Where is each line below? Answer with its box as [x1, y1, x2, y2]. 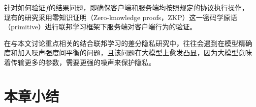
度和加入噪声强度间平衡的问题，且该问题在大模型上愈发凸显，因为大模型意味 [4, 47, 252, 58]
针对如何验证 [4, 2, 45, 12]
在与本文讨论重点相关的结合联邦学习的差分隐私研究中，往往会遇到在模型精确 [4, 38, 252, 48]
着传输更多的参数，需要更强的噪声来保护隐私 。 [4, 57, 156, 67]
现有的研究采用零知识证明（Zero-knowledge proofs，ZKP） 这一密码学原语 [4, 12, 238, 22]
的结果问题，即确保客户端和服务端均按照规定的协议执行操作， [48, 2, 249, 12]
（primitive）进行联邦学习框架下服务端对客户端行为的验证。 [4, 21, 197, 32]
